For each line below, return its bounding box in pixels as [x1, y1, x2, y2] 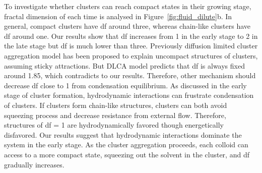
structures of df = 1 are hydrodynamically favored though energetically [4, 120, 224, 130]
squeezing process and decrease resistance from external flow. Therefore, [4, 109, 226, 120]
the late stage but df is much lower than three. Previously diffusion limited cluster [4, 40, 258, 51]
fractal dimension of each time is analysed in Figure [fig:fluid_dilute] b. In [4, 11, 232, 21]
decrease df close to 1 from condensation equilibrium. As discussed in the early [4, 80, 247, 90]
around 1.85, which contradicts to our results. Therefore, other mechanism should [4, 70, 256, 81]
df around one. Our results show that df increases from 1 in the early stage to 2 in [4, 30, 258, 41]
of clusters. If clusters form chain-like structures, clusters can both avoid [4, 99, 227, 110]
